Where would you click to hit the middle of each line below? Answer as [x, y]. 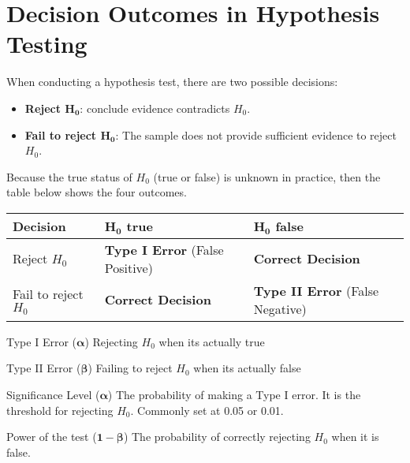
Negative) [280, 308]
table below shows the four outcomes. [97, 192]
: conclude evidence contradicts [155, 108]
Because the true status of [69, 176]
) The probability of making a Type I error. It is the [234, 395]
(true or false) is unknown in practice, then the [267, 176]
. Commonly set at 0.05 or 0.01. [207, 410]
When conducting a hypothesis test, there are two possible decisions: [172, 82]
